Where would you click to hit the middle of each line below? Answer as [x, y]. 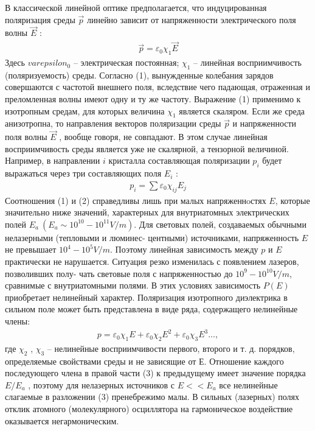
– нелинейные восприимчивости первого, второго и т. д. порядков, [171, 348]
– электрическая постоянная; [126, 62]
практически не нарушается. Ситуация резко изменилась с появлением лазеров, [152, 261]
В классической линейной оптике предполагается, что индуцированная [136, 7]
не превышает [31, 249]
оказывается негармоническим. [62, 420]
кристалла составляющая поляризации [179, 160]
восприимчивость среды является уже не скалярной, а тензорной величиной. [147, 148]
